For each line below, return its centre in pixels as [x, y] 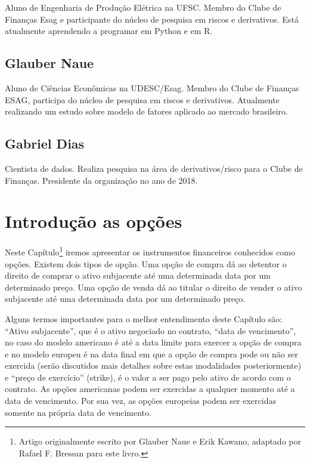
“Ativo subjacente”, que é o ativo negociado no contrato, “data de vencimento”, [151, 330]
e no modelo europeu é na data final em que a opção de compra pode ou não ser [151, 354]
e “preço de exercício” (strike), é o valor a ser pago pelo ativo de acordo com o [148, 377]
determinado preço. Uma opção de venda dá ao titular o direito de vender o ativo [154, 287]
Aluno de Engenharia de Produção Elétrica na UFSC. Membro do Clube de [143, 7]
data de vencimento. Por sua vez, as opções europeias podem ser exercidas [140, 401]
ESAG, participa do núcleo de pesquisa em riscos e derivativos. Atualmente [142, 99]
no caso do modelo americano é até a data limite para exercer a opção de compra [153, 342]
